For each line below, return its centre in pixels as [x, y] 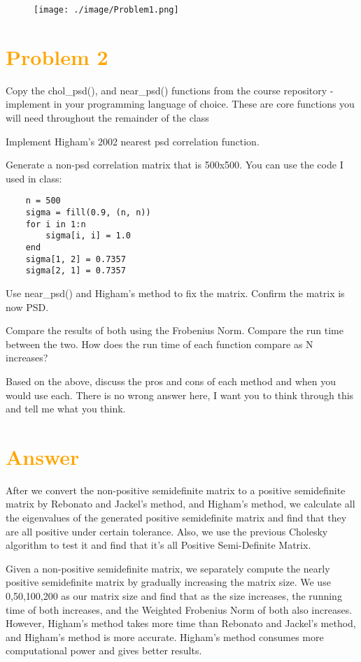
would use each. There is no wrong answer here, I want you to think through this [180, 395]
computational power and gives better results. [104, 650]
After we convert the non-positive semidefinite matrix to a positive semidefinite [176, 490]
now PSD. [27, 307]
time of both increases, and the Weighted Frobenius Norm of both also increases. [179, 609]
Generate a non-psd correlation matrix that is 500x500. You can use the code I [175, 165]
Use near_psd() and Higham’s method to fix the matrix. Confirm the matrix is [175, 293]
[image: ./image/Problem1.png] [106, 10]
